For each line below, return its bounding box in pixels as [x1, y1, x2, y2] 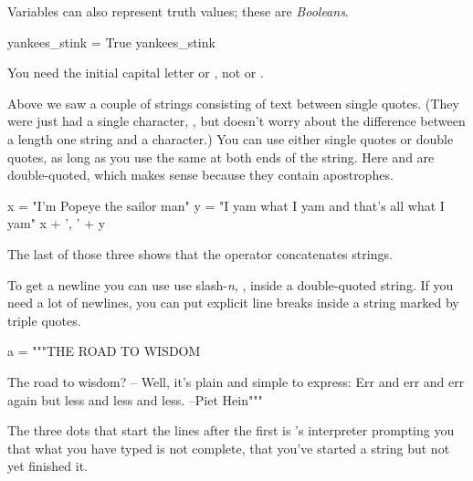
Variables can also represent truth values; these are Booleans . [7, 2, 349, 20]
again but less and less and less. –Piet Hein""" [7, 390, 263, 409]
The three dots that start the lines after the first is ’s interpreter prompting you [7, 421, 455, 440]
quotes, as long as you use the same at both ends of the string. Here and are [7, 147, 435, 166]
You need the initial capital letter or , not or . [7, 63, 264, 82]
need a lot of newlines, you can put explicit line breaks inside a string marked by [7, 293, 459, 312]
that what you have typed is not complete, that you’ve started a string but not [7, 438, 450, 457]
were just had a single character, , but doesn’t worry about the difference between [7, 111, 466, 131]
